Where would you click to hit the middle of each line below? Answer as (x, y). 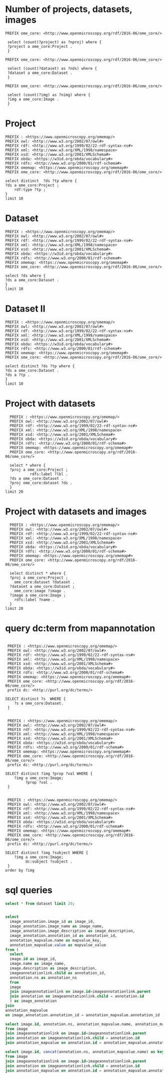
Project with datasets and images (76, 511)
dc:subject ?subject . (49, 861)
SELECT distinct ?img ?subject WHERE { (47, 852)
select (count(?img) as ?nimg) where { (49, 95)
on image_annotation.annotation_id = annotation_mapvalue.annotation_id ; (85, 1015)
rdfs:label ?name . (34, 600)
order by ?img (20, 870)
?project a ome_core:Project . (40, 46)
